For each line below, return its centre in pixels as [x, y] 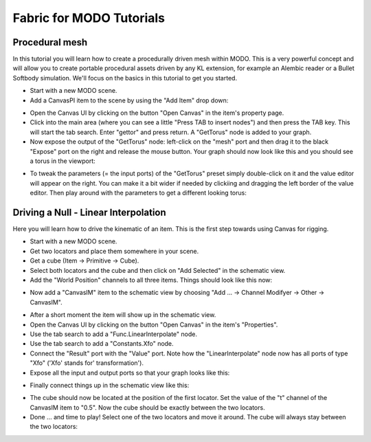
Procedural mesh [50, 42]
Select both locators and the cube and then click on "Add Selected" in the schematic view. [158, 270]
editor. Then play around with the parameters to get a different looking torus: [138, 193]
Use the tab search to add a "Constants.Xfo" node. [102, 344]
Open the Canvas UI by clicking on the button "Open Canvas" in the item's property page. [157, 113]
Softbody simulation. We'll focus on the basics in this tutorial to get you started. [125, 78]
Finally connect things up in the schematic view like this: [110, 385]
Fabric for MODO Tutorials [89, 18]
